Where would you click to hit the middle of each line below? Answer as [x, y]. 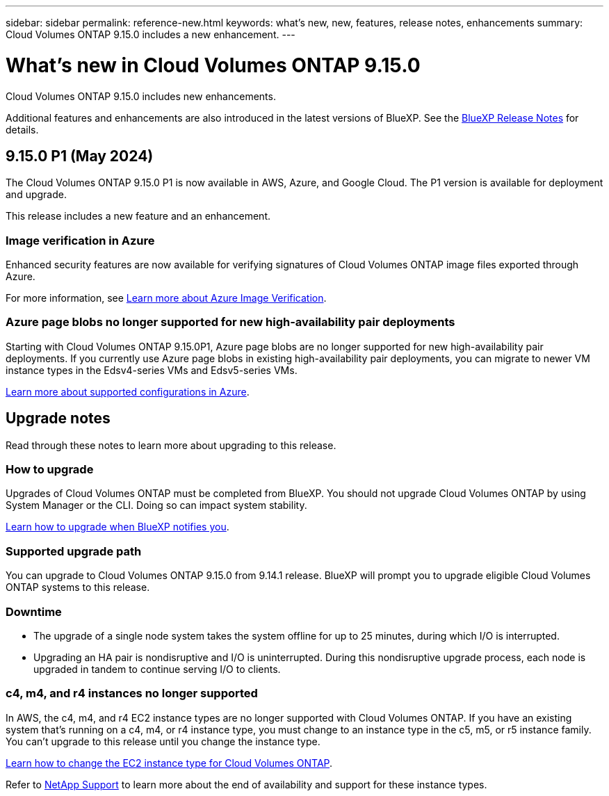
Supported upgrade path [74, 551]
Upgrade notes [58, 419]
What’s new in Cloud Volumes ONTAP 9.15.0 [213, 65]
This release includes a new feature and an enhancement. [138, 216]
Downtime [34, 611]
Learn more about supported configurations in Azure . [128, 391]
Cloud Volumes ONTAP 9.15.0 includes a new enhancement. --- [151, 34]
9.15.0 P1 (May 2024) [80, 156]
